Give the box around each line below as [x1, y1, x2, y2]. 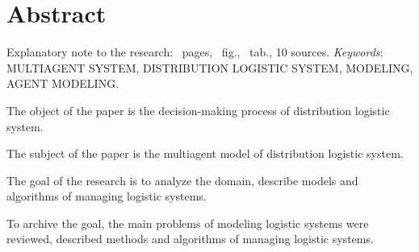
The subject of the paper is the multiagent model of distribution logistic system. [6, 145, 404, 162]
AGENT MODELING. [6, 75, 119, 92]
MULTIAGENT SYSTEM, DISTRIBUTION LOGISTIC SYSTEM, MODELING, [6, 59, 413, 76]
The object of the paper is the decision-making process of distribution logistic [6, 101, 390, 118]
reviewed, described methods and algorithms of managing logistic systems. [6, 230, 374, 247]
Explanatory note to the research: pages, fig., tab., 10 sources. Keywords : [6, 43, 383, 60]
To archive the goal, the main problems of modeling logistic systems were [6, 214, 369, 231]
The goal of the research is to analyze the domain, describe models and [6, 171, 358, 188]
